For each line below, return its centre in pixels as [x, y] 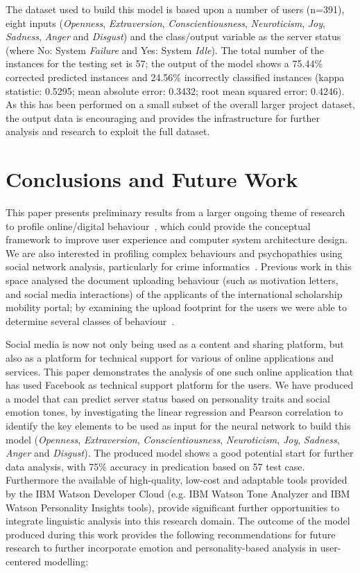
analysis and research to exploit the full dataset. [108, 131]
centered [23, 561]
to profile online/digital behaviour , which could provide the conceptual [158, 226]
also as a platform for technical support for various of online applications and [170, 358]
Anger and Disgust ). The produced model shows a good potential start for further [180, 453]
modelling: [66, 561]
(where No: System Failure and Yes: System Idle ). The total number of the [165, 50]
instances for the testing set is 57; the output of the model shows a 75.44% [164, 63]
